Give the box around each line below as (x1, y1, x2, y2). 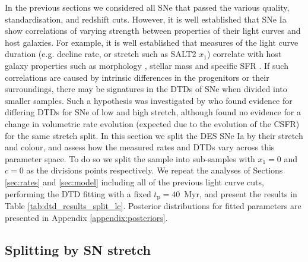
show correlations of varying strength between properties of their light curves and (5, 24, 301, 37)
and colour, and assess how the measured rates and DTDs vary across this (5, 141, 275, 153)
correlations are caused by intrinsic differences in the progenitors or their (5, 71, 269, 83)
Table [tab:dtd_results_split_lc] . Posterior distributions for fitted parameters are (5, 199, 301, 212)
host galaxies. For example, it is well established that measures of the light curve (5, 36, 299, 48)
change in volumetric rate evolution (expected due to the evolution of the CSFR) (5, 117, 300, 130)
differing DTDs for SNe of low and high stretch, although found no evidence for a (5, 106, 301, 118)
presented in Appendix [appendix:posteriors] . (5, 211, 168, 223)
